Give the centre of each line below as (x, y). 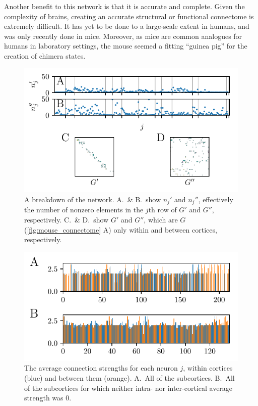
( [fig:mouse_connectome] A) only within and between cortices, (121, 229)
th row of (163, 210)
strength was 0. (48, 398)
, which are (161, 219)
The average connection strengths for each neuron (101, 368)
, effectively (216, 199)
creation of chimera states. (45, 55)
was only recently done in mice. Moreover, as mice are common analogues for (123, 36)
